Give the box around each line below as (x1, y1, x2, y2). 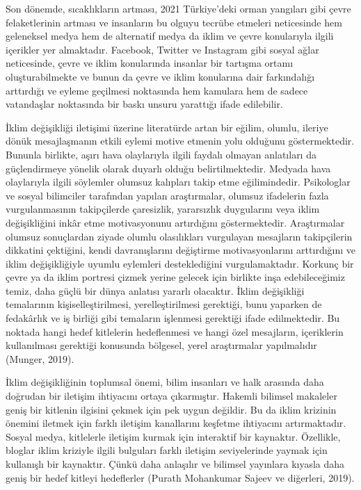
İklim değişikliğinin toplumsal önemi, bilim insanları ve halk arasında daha (6, 375, 324, 389)
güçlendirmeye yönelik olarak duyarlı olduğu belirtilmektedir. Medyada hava (6, 161, 331, 175)
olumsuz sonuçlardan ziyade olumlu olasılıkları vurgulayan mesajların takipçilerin (6, 229, 353, 243)
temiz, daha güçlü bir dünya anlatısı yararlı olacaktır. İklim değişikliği (6, 283, 305, 297)
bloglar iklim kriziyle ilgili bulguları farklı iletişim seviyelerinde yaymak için (6, 443, 328, 457)
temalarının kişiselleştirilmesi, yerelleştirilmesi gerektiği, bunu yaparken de (6, 297, 322, 311)
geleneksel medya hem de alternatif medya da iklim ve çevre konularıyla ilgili (6, 28, 334, 43)
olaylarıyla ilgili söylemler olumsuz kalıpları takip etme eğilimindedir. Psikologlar (6, 174, 351, 189)
